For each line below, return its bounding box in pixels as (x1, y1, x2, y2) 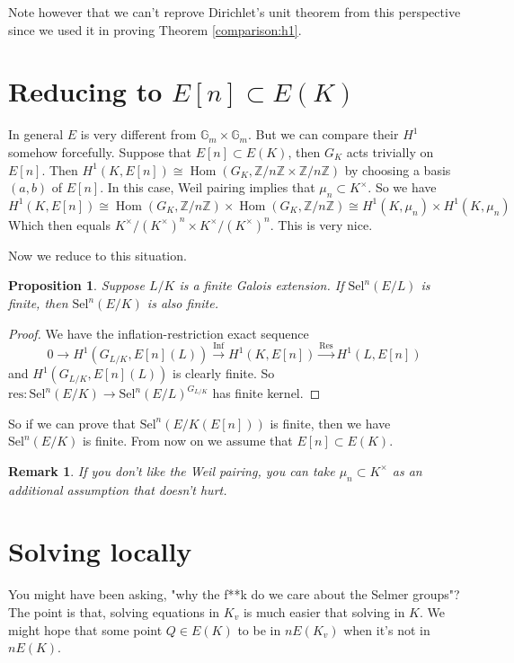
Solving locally (8, 533, 192, 570)
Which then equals (8, 215, 111, 234)
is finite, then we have (270, 413, 391, 432)
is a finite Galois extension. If (179, 276, 344, 295)
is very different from (80, 125, 197, 144)
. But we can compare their (247, 125, 399, 144)
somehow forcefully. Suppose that (8, 142, 191, 161)
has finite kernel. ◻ (212, 384, 321, 402)
